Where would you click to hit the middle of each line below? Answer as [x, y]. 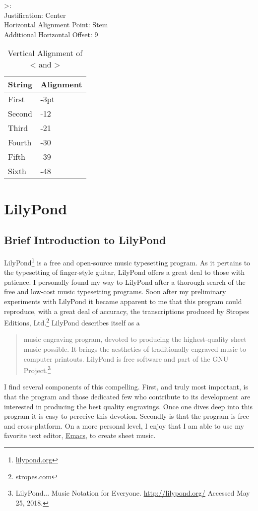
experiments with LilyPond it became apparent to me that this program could [123, 301]
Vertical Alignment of [45, 53]
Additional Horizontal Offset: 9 [51, 34]
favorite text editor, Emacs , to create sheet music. [80, 435]
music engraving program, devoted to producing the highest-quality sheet [135, 339]
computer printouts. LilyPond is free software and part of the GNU [126, 358]
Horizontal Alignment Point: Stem [56, 25]
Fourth [20, 142]
